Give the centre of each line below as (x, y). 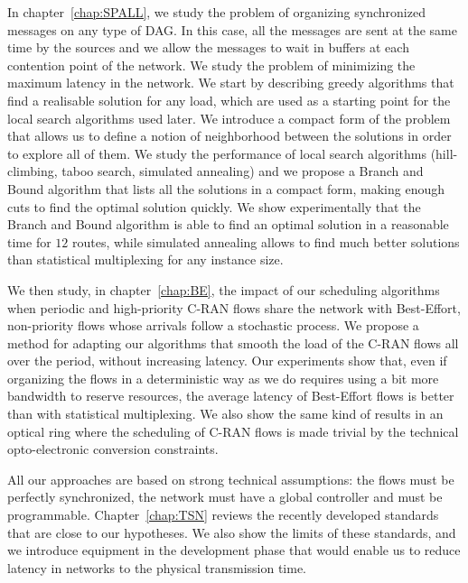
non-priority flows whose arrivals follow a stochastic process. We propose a (213, 325)
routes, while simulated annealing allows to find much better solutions (266, 241)
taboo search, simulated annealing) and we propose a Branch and (243, 171)
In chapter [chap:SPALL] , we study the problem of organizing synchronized (216, 12)
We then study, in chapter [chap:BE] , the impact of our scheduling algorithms (224, 289)
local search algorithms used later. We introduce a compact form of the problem (229, 118)
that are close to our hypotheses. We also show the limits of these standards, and (232, 532)
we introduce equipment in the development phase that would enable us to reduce (234, 550)
